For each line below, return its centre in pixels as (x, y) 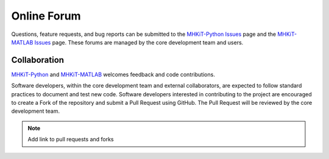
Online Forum (46, 16)
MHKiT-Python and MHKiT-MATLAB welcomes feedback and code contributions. (113, 74)
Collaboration (37, 60)
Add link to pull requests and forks (71, 140)
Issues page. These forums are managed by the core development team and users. (139, 42)
